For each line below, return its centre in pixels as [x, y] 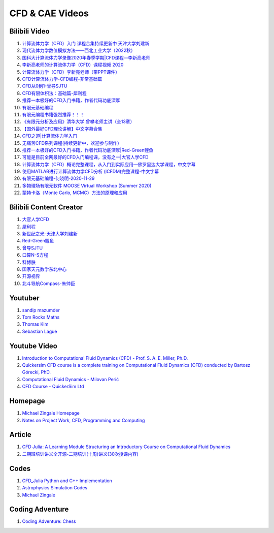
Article [20, 435]
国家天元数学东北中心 [44, 269]
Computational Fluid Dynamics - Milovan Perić [71, 379]
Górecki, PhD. [36, 372]
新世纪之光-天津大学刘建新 [50, 233]
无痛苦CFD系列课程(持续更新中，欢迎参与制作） [72, 143]
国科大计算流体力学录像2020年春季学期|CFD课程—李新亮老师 [86, 57]
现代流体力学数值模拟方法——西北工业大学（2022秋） [79, 50]
